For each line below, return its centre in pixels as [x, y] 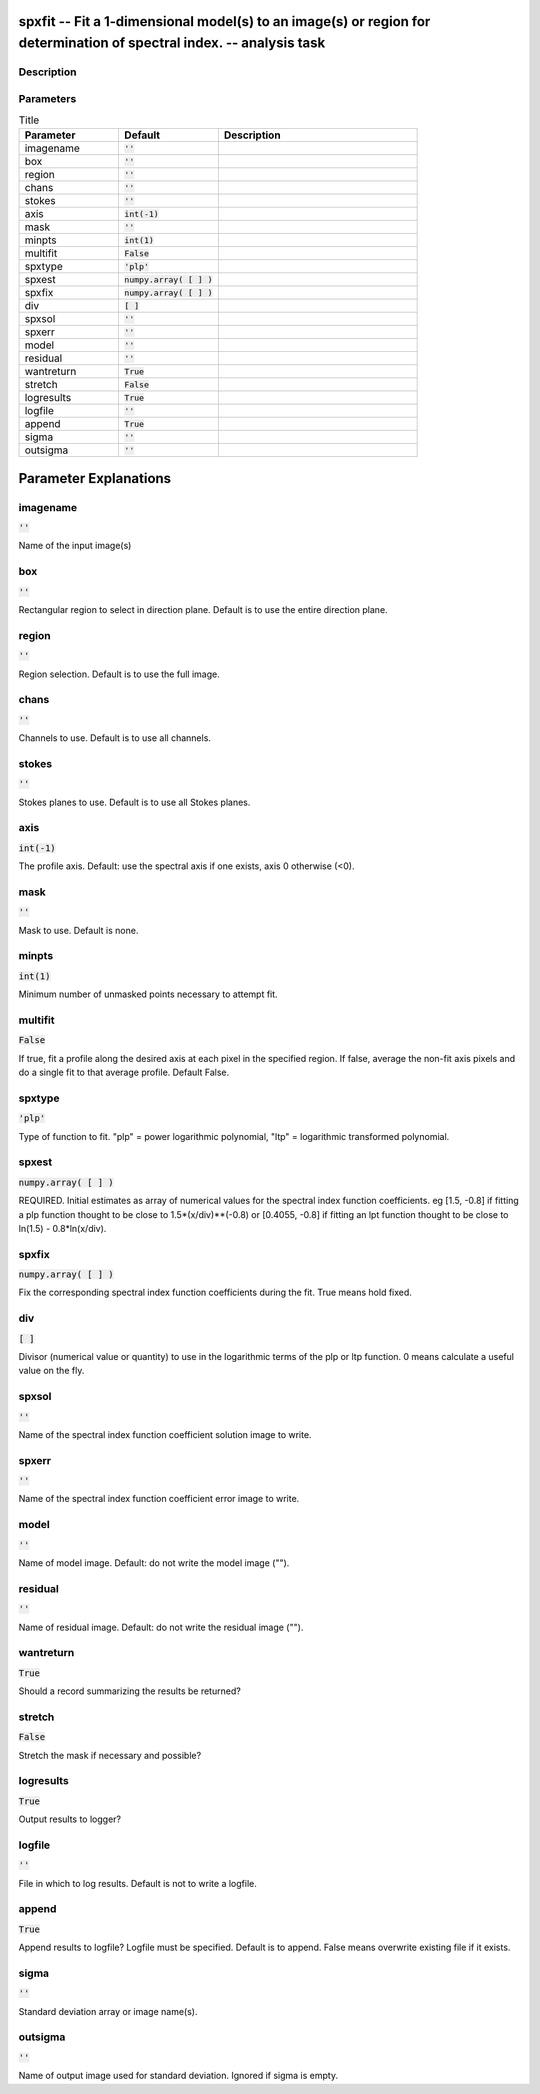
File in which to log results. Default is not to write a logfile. [137, 1883]
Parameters [47, 98]
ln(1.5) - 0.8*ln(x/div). [62, 1228]
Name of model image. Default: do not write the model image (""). [154, 1562]
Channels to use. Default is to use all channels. [115, 738]
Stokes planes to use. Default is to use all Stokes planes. [134, 802]
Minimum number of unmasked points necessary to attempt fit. [148, 994]
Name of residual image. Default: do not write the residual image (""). [161, 1627]
